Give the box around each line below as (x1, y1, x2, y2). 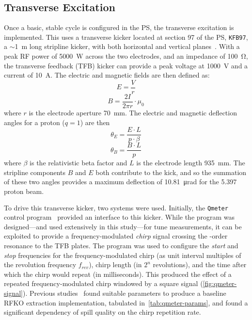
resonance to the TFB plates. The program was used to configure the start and (4, 240, 238, 251)
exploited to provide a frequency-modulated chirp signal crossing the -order (4, 231, 228, 241)
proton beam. (4, 186, 44, 196)
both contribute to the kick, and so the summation (95, 167, 247, 177)
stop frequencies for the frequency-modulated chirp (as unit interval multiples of (4, 250, 241, 260)
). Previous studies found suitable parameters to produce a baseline (22, 288, 226, 298)
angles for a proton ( (4, 117, 65, 127)
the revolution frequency (4, 259, 77, 270)
